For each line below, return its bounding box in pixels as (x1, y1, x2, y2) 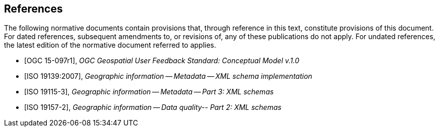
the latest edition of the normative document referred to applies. (4, 41, 216, 50)
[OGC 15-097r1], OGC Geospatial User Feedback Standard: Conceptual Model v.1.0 (24, 56, 299, 65)
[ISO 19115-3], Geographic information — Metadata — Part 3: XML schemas (24, 87, 274, 96)
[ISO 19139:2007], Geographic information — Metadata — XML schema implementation (24, 72, 312, 81)
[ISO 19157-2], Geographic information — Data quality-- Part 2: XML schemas (24, 103, 282, 112)
